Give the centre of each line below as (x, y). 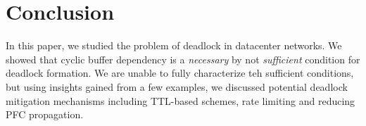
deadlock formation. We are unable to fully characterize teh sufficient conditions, (180, 73)
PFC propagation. (45, 114)
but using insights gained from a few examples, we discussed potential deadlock (177, 86)
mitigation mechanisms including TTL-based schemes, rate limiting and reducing (181, 100)
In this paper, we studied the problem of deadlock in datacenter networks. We (174, 45)
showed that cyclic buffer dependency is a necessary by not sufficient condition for (183, 59)
